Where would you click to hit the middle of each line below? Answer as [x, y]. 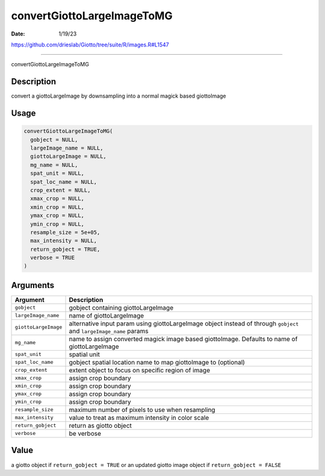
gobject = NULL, [54, 139]
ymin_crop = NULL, [57, 224]
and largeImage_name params [109, 331]
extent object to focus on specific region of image [140, 370]
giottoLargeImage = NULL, [68, 156]
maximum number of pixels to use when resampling [142, 410]
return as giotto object [101, 425]
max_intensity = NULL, [64, 241]
